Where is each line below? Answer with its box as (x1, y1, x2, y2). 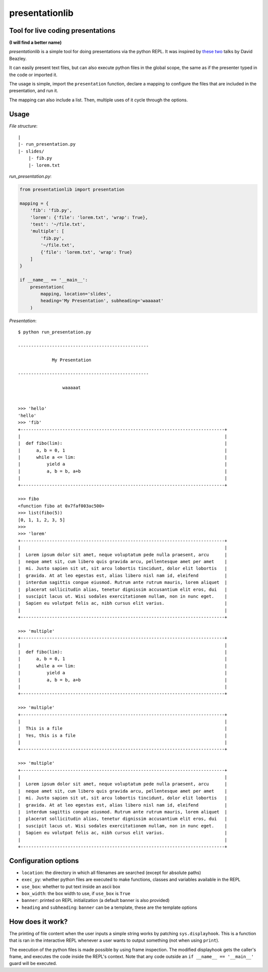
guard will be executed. (9, 961, 57, 967)
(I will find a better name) (9, 40, 62, 46)
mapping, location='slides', (40, 291, 112, 297)
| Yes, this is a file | (18, 732, 228, 738)
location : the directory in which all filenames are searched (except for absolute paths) (21, 870, 201, 876)
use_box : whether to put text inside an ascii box (21, 884, 121, 890)
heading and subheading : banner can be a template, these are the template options (21, 904, 198, 910)
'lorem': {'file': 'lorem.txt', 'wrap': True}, (30, 214, 148, 220)
